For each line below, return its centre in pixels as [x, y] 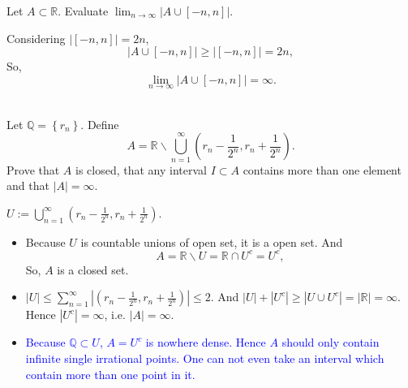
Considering [36, 38]
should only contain [331, 342]
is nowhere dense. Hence [206, 342]
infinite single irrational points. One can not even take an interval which [205, 358]
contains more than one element [322, 169]
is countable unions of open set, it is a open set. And [212, 241]
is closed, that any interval [141, 169]
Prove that [33, 169]
